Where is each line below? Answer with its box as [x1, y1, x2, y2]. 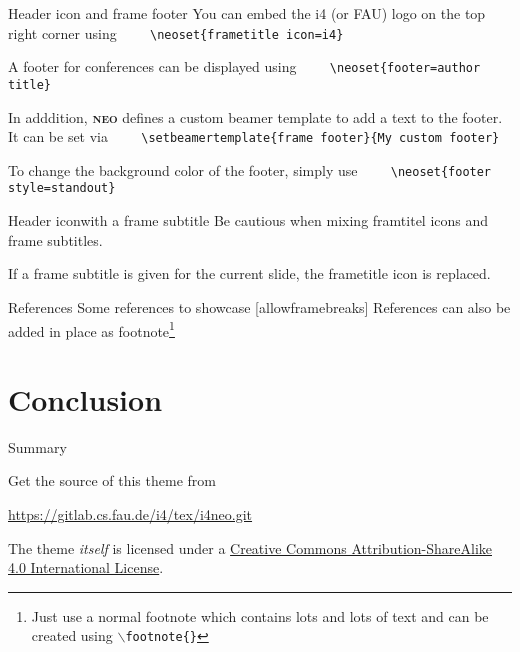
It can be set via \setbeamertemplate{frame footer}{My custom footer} [8, 126, 500, 147]
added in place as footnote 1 [8, 317, 175, 341]
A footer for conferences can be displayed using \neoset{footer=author [8, 56, 481, 77]
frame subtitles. [8, 229, 103, 250]
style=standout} [8, 181, 116, 196]
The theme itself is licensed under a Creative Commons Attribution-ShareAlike [8, 537, 492, 558]
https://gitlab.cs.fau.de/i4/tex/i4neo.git [8, 504, 253, 525]
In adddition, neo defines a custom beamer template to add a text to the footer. [8, 106, 503, 127]
